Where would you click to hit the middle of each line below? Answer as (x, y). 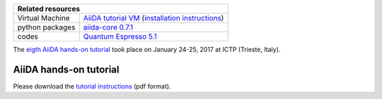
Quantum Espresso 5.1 (120, 37)
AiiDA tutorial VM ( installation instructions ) (154, 18)
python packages (46, 27)
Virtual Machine (44, 18)
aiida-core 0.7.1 (108, 27)
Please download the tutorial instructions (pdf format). (92, 86)
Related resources (49, 9)
